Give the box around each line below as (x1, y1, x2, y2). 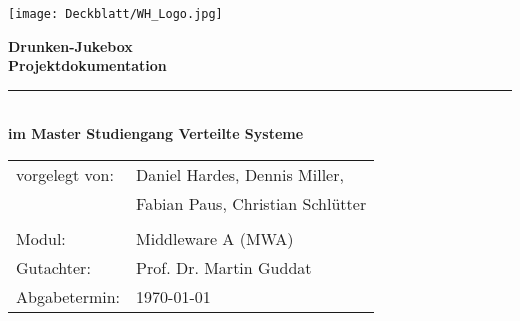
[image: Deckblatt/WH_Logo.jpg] (8, 7, 223, 21)
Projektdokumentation (8, 55, 167, 76)
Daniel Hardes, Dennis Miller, (136, 163, 344, 187)
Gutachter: (16, 256, 91, 280)
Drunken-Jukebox (8, 35, 133, 56)
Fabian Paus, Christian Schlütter (136, 192, 367, 216)
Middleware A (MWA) (136, 227, 294, 251)
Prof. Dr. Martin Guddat (136, 256, 312, 280)
